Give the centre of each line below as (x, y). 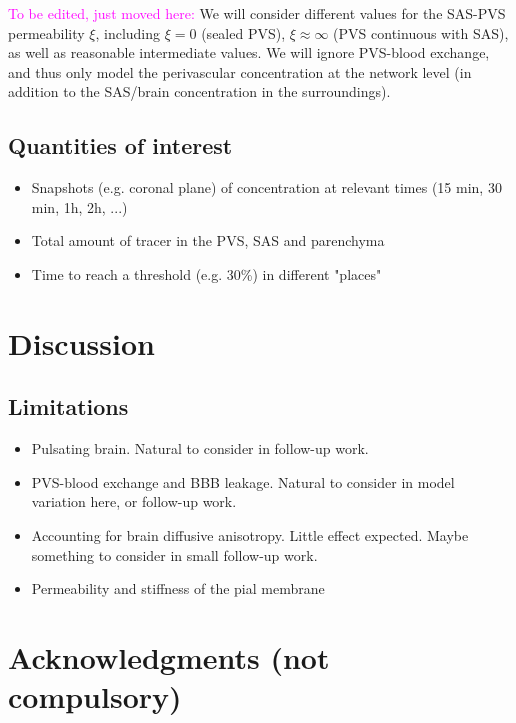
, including (128, 32)
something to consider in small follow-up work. (174, 554)
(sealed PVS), (243, 32)
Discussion (81, 342)
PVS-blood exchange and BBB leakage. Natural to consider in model (243, 481)
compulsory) (95, 696)
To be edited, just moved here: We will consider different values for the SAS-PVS (257, 13)
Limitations (68, 406)
